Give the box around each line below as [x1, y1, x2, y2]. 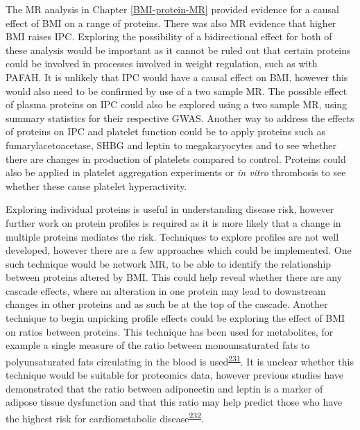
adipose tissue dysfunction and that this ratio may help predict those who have [6, 395, 343, 409]
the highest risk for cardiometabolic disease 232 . [6, 409, 204, 425]
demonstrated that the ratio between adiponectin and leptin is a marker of [6, 381, 323, 395]
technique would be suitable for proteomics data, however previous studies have [6, 368, 344, 382]
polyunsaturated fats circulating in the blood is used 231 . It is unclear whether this [6, 352, 354, 368]
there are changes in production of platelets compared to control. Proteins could [6, 151, 346, 166]
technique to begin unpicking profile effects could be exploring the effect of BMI [6, 311, 345, 325]
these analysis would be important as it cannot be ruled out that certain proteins [6, 42, 351, 57]
